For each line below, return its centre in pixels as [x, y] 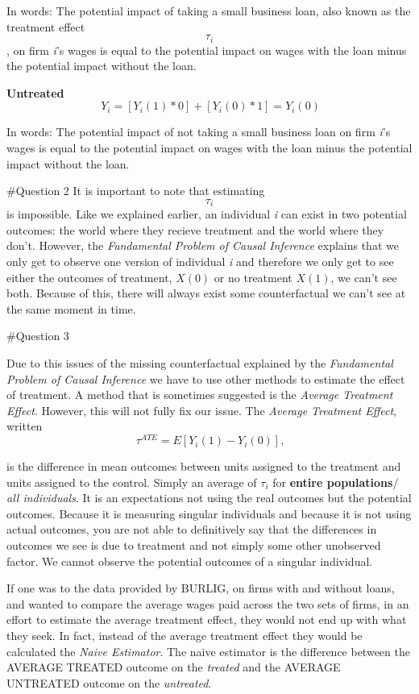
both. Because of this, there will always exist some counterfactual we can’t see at [206, 293]
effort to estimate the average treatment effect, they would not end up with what [207, 619]
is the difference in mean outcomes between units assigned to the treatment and [204, 466]
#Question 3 [38, 336]
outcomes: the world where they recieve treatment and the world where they [195, 229]
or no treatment [253, 277]
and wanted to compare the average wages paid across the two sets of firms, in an [208, 603]
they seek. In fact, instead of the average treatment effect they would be [185, 635]
